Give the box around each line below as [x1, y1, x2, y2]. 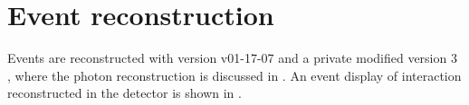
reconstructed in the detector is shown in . [7, 83, 242, 102]
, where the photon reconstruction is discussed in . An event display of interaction [7, 66, 462, 84]
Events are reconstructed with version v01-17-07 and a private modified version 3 [7, 48, 457, 67]
